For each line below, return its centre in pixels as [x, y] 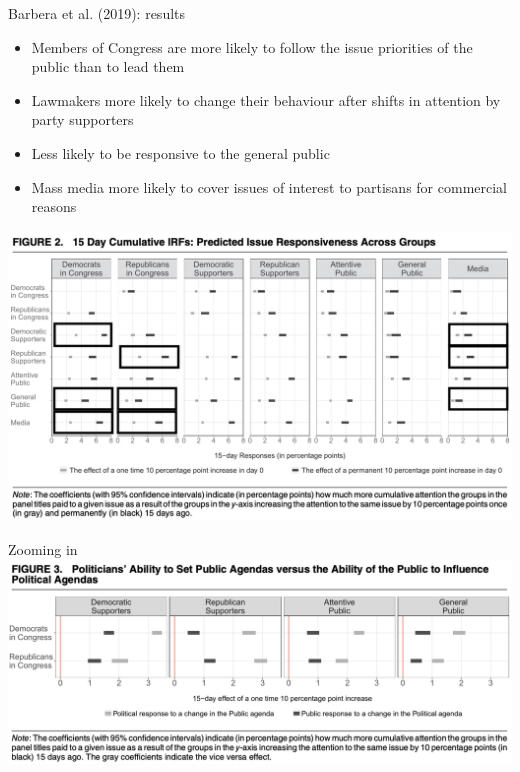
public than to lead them [108, 66]
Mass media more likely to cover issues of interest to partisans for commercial [269, 186]
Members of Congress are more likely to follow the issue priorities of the [252, 46]
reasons [54, 206]
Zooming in [43, 548]
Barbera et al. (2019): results [97, 13]
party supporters [82, 119]
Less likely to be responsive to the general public [180, 152]
